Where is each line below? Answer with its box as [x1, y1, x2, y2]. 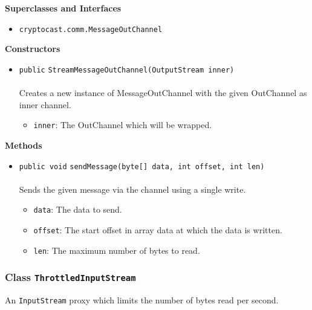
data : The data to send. [33, 203, 122, 216]
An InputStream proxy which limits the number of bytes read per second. [5, 294, 279, 306]
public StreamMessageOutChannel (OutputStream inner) [19, 65, 235, 74]
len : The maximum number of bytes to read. [33, 244, 200, 256]
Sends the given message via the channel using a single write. [19, 182, 246, 195]
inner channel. [19, 98, 71, 111]
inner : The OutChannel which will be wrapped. [33, 118, 212, 131]
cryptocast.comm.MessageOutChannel [19, 25, 163, 34]
